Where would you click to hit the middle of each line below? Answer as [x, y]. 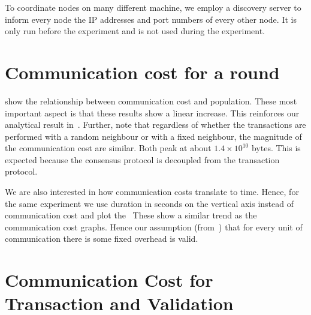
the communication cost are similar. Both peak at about [108, 148]
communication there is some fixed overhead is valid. [102, 238]
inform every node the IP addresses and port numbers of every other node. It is [151, 19]
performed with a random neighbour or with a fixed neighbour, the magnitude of [153, 136]
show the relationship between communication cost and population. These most [151, 100]
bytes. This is [276, 148]
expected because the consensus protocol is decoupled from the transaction [142, 159]
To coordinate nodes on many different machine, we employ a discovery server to [153, 7]
